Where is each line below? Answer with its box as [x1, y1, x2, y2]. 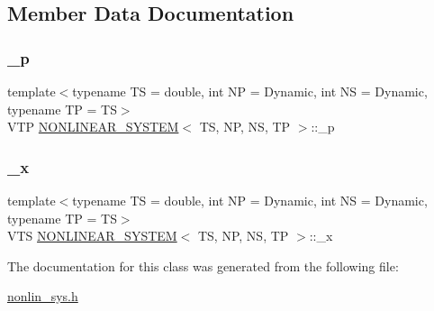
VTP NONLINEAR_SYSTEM [7, 117, 179, 136]
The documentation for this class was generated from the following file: [7, 256, 399, 275]
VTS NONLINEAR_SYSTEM [7, 226, 177, 245]
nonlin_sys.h [7, 287, 78, 306]
